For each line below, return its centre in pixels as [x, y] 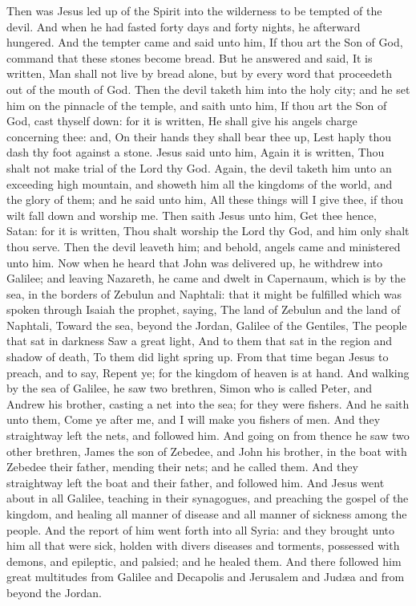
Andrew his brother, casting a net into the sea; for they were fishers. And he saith [208, 403]
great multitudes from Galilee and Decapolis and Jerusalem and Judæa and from [206, 577]
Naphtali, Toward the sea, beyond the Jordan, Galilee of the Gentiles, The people [207, 325]
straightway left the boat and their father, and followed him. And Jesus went [196, 482]
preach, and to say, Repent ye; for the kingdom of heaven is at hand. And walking [208, 372]
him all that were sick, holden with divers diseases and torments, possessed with [203, 545]
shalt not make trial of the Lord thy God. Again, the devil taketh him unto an [199, 167]
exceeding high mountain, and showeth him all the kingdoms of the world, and [200, 183]
